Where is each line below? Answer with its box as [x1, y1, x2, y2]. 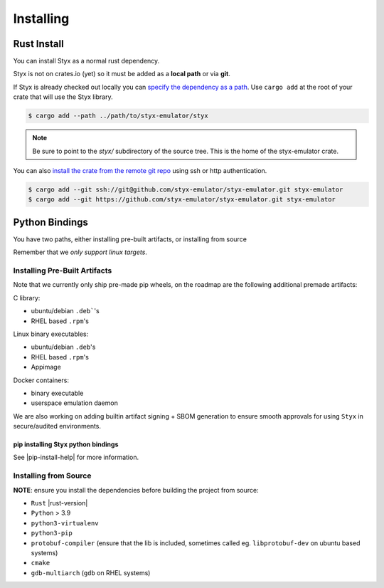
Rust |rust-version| [31, 499, 88, 507]
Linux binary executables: [13, 330, 89, 338]
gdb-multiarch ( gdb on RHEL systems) [31, 568, 151, 577]
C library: [13, 293, 41, 302]
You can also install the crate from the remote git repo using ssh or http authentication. [13, 166, 267, 174]
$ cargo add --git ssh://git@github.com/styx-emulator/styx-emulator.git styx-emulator [28, 185, 343, 194]
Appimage [31, 363, 62, 372]
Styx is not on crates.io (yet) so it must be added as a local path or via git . [13, 70, 230, 78]
